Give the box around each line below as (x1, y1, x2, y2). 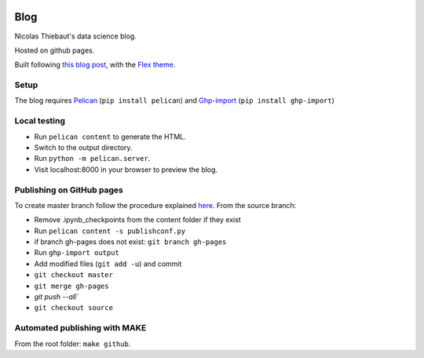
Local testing (14, 115, 66, 126)
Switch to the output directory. (34, 142, 133, 152)
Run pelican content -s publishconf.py (34, 226, 186, 236)
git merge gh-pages (34, 281, 109, 290)
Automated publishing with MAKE (14, 323, 147, 334)
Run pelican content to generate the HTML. (34, 132, 186, 141)
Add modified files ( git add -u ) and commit (34, 259, 182, 268)
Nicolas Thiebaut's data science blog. (14, 31, 137, 41)
